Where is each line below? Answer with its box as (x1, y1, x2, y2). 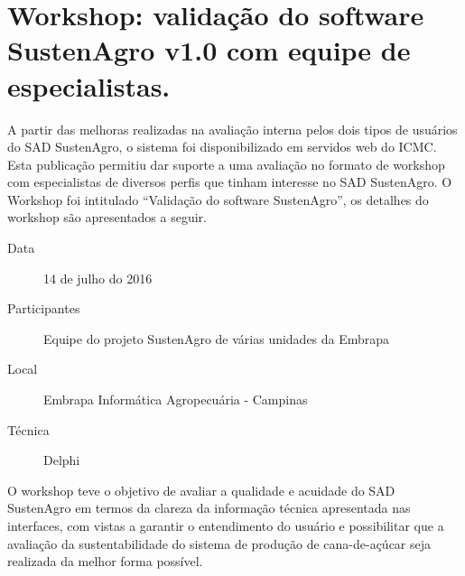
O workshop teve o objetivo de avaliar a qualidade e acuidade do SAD (7, 480, 395, 499)
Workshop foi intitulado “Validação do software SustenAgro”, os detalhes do (7, 190, 429, 209)
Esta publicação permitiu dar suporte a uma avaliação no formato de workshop (7, 154, 445, 173)
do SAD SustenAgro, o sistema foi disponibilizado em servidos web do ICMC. (7, 137, 437, 156)
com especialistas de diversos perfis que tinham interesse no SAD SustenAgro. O (7, 172, 452, 191)
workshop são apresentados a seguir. (7, 208, 207, 227)
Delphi (43, 451, 80, 469)
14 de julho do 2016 (43, 268, 153, 287)
